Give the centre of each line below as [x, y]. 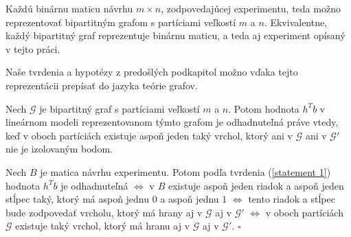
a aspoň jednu [190, 199]
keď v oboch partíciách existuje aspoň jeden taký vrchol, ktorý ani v [149, 135]
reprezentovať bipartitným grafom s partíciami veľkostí [121, 22]
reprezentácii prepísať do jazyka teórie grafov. [102, 85]
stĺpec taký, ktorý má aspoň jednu [78, 199]
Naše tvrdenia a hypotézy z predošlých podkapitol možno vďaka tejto [152, 72]
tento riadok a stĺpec [292, 199]
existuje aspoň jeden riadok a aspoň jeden [256, 185]
